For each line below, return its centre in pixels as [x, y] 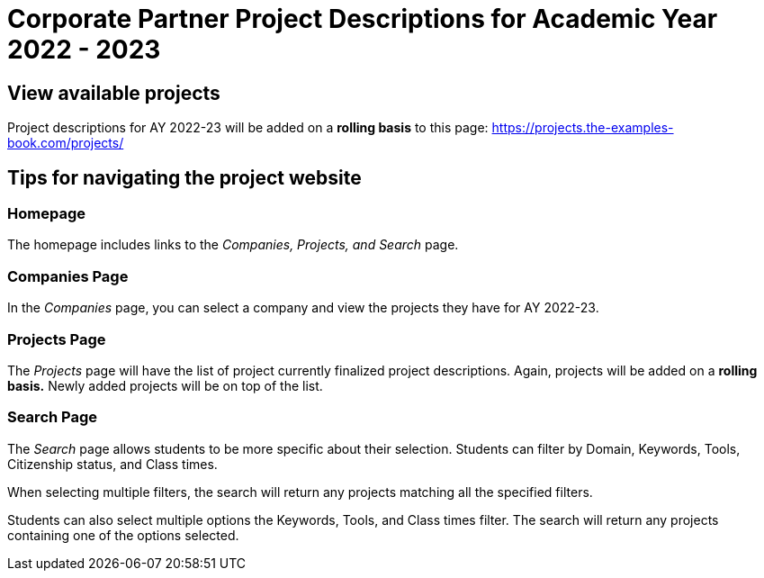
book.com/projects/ [66, 143]
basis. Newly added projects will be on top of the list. [165, 385]
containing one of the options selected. [123, 535]
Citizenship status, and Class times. [112, 464]
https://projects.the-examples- [583, 128]
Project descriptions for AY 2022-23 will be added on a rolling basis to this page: [248, 128]
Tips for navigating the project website [184, 177]
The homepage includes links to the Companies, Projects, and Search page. [233, 245]
